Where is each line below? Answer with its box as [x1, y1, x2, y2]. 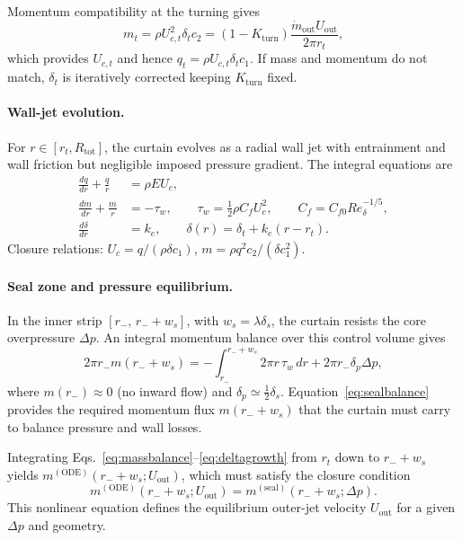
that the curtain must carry [298, 400, 451, 419]
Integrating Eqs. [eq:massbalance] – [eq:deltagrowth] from [7, 447, 317, 466]
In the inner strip [7, 310, 102, 329]
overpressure [7, 328, 76, 347]
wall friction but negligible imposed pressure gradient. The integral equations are [7, 155, 453, 173]
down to [334, 447, 380, 466]
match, [7, 67, 45, 86]
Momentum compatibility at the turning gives [7, 2, 260, 20]
